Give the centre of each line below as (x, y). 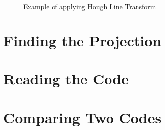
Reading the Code (66, 79)
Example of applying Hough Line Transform (90, 6)
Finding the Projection (82, 40)
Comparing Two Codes (82, 117)
